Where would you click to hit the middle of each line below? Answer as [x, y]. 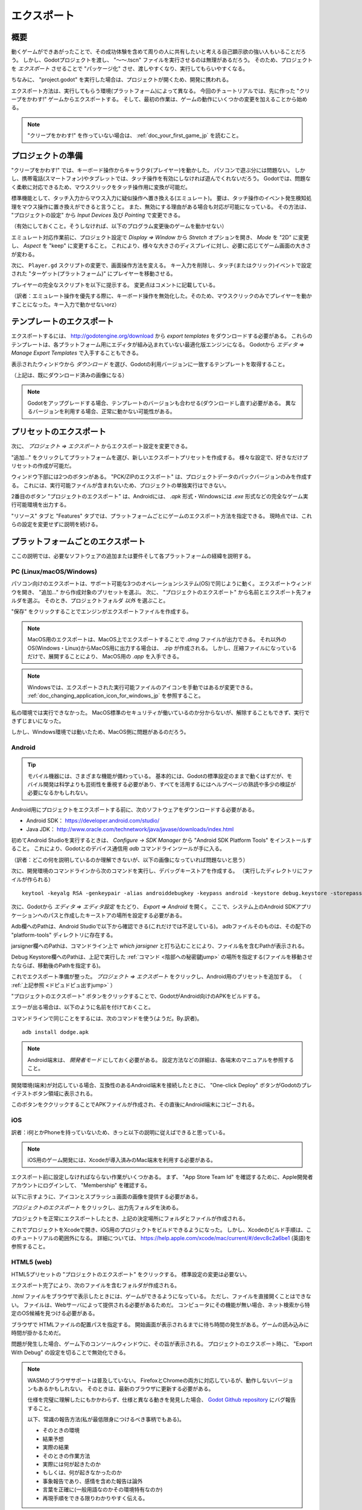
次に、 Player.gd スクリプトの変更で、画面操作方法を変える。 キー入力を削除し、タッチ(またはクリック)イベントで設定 [161, 265]
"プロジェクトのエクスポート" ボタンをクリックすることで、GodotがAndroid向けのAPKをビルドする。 [137, 996]
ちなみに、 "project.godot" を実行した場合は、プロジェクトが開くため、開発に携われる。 [122, 80]
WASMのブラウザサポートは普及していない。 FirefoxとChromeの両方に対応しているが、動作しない [150, 1380]
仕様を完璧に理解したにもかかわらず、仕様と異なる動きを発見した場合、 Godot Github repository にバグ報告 [162, 1400]
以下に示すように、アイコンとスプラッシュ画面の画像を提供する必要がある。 [106, 1197]
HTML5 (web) [32, 1262]
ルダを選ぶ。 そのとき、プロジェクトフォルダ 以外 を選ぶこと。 [90, 600]
